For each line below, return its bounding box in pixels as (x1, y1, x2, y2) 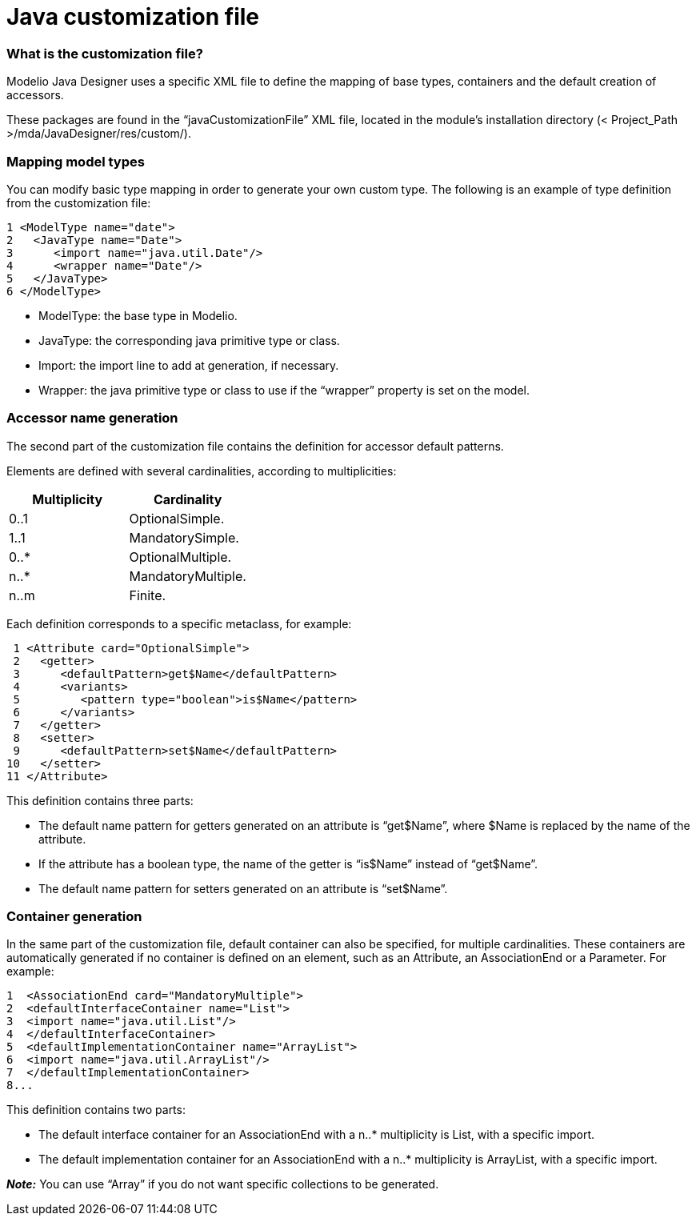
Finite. (129, 587, 166, 603)
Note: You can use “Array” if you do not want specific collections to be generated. (6, 1177, 439, 1192)
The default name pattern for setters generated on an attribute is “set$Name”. (38, 881, 448, 895)
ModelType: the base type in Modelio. (38, 308, 238, 323)
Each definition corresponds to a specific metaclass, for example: (6, 616, 352, 631)
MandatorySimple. (129, 529, 239, 546)
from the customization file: (6, 195, 151, 210)
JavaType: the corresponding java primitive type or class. (38, 333, 340, 347)
